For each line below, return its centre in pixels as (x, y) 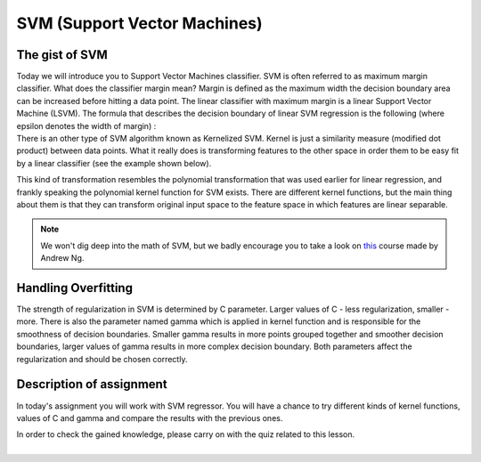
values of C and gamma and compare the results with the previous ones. (150, 417)
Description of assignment (92, 384)
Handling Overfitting (75, 288)
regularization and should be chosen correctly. (102, 359)
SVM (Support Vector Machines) (139, 23)
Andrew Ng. (62, 258)
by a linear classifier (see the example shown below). (114, 163)
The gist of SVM (62, 55)
